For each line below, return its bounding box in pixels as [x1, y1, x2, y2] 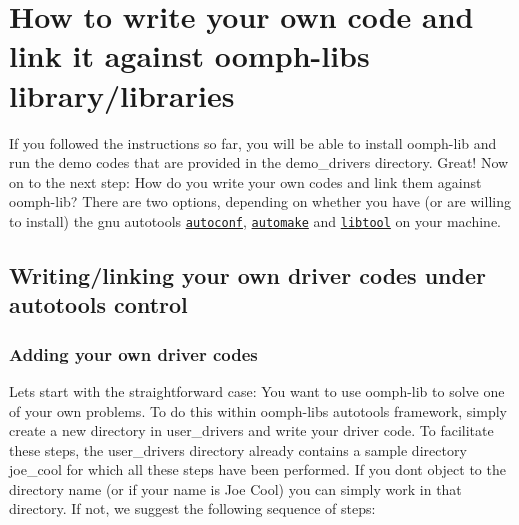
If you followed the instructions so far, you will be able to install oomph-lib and [9, 132, 497, 153]
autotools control [9, 289, 188, 320]
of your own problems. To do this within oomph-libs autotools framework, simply [9, 400, 507, 421]
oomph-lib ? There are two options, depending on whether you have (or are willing [9, 191, 511, 212]
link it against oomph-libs [9, 35, 370, 76]
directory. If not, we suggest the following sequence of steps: [9, 498, 376, 519]
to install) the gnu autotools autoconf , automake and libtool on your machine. [9, 210, 501, 231]
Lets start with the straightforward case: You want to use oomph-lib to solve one [9, 380, 505, 401]
